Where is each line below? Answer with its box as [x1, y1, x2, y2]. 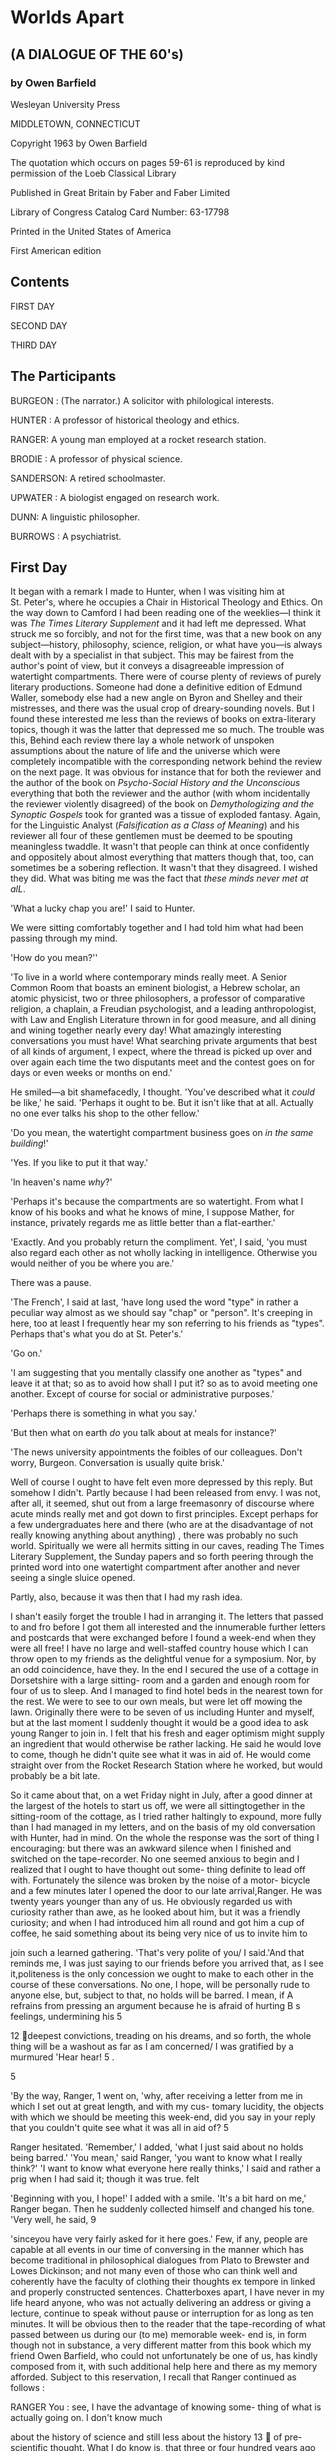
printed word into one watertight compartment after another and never [10, 1561, 301, 1573]
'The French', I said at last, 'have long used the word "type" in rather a [10, 1296, 299, 1308]
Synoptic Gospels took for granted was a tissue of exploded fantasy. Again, [10, 809, 322, 821]
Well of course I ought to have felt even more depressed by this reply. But [10, 1476, 313, 1488]
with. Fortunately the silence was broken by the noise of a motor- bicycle [10, 1874, 311, 1886]
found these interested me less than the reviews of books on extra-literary [10, 713, 317, 725]
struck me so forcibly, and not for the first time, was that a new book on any [10, 628, 322, 640]
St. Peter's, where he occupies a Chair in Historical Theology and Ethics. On [10, 596, 323, 608]
